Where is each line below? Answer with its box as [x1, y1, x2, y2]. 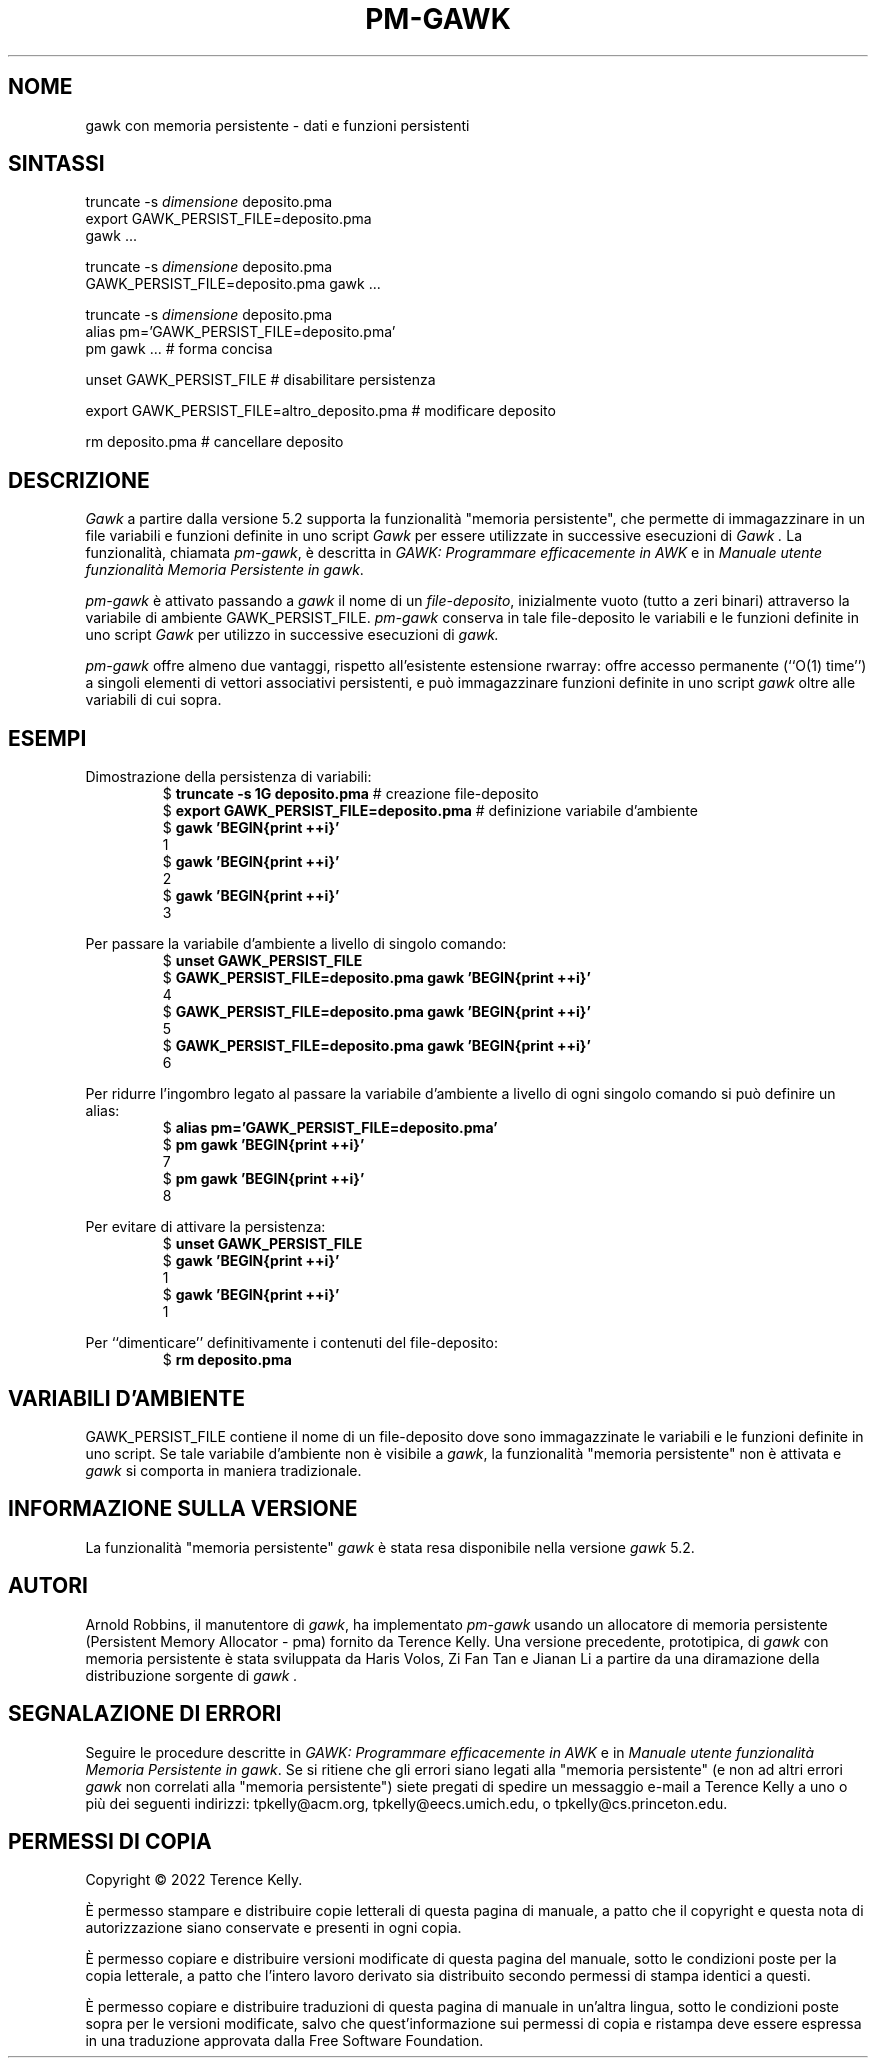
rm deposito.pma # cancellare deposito [85, 433, 344, 451]
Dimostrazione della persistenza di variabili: [85, 768, 372, 786]
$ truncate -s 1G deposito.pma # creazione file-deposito [162, 785, 539, 803]
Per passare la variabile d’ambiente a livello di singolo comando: [85, 935, 507, 953]
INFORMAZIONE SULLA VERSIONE [8, 1496, 358, 1522]
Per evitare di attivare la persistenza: [85, 1218, 326, 1236]
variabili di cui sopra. [85, 691, 222, 709]
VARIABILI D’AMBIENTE [8, 1385, 245, 1411]
